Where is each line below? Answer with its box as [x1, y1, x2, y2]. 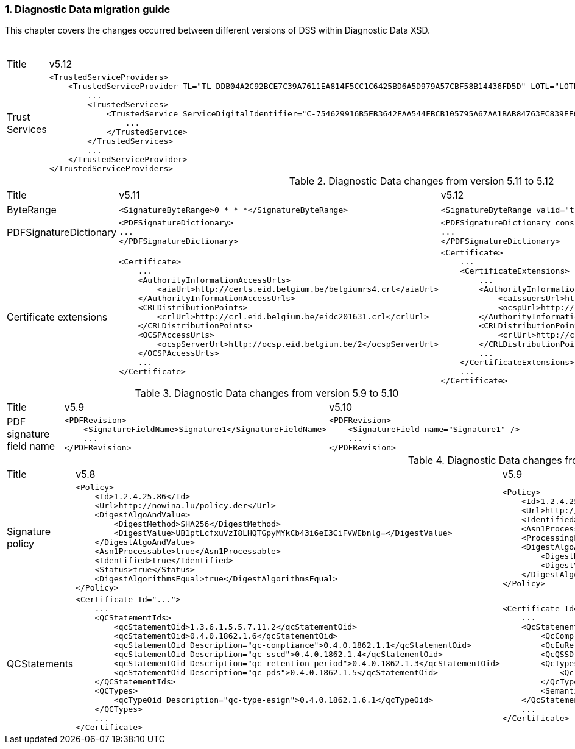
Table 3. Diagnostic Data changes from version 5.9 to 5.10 [135, 387, 399, 400]
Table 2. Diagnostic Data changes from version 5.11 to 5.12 [289, 175, 554, 188]
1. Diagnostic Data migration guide [5, 3, 171, 15]
